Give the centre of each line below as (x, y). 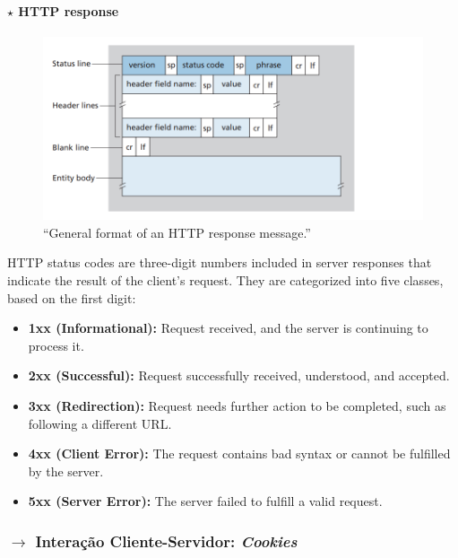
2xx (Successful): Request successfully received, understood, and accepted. (239, 375)
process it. (56, 345)
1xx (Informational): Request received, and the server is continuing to (228, 328)
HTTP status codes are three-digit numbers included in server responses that (220, 262)
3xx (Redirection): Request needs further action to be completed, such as (237, 405)
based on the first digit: (72, 297)
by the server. (66, 471)
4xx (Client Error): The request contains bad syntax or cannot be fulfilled (239, 453)
